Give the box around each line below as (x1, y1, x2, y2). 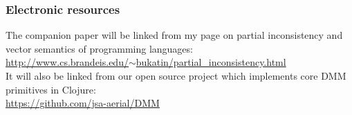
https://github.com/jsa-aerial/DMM (6, 96, 160, 110)
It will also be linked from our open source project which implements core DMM (6, 69, 346, 82)
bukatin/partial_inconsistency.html (136, 55, 286, 69)
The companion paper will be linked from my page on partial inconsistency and (6, 28, 343, 42)
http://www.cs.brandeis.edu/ (6, 55, 129, 69)
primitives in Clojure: (6, 82, 96, 96)
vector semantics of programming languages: (6, 41, 193, 55)
